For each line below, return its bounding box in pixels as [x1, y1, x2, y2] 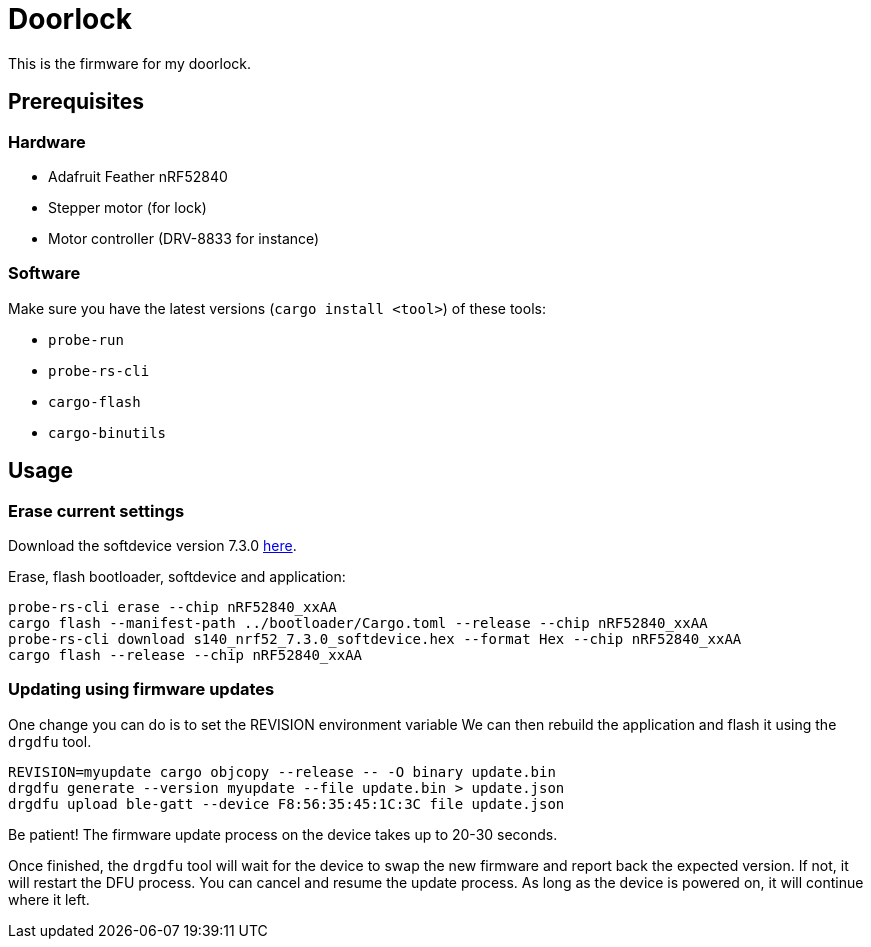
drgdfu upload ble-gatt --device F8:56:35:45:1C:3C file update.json [8, 795, 565, 812]
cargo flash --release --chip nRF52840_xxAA [8, 646, 363, 663]
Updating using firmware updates [8, 679, 275, 700]
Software [8, 263, 81, 284]
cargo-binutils [48, 424, 167, 441]
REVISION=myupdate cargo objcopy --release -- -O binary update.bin [8, 763, 556, 780]
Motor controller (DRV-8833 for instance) [48, 229, 320, 247]
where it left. [8, 890, 90, 908]
